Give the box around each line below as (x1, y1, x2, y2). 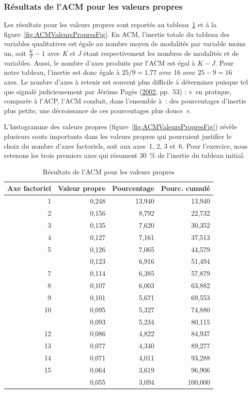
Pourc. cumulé (161, 183, 210, 193)
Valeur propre (58, 183, 106, 193)
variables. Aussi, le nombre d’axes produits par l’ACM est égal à (4, 57, 195, 68)
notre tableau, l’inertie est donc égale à (4, 67, 120, 77)
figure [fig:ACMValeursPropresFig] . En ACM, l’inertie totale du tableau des (4, 29, 230, 39)
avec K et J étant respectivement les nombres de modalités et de (47, 48, 239, 58)
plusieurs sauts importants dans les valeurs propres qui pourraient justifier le (4, 131, 232, 141)
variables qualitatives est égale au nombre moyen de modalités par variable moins (4, 38, 246, 49)
